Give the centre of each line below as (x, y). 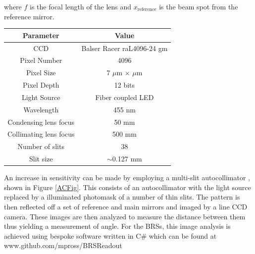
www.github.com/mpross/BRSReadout (63, 245)
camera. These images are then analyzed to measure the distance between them (125, 216)
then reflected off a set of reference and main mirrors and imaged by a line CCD (126, 206)
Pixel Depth (41, 85)
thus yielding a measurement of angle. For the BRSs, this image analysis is (117, 226)
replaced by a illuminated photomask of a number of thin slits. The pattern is (122, 197)
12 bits (125, 85)
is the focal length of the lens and (81, 6)
